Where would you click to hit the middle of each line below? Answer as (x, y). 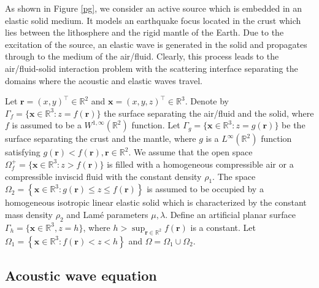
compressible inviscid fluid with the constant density (103, 176)
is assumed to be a (47, 125)
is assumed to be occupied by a (205, 189)
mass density (29, 214)
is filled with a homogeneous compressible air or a (200, 164)
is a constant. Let (223, 227)
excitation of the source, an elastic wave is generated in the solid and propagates (156, 44)
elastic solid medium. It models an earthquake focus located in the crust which (153, 20)
